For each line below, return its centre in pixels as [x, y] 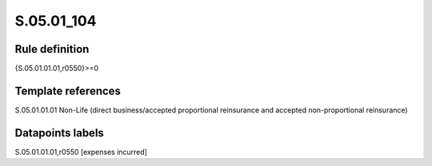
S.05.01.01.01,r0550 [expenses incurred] [81, 152]
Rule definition [52, 49]
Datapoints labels [59, 133]
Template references [68, 91]
